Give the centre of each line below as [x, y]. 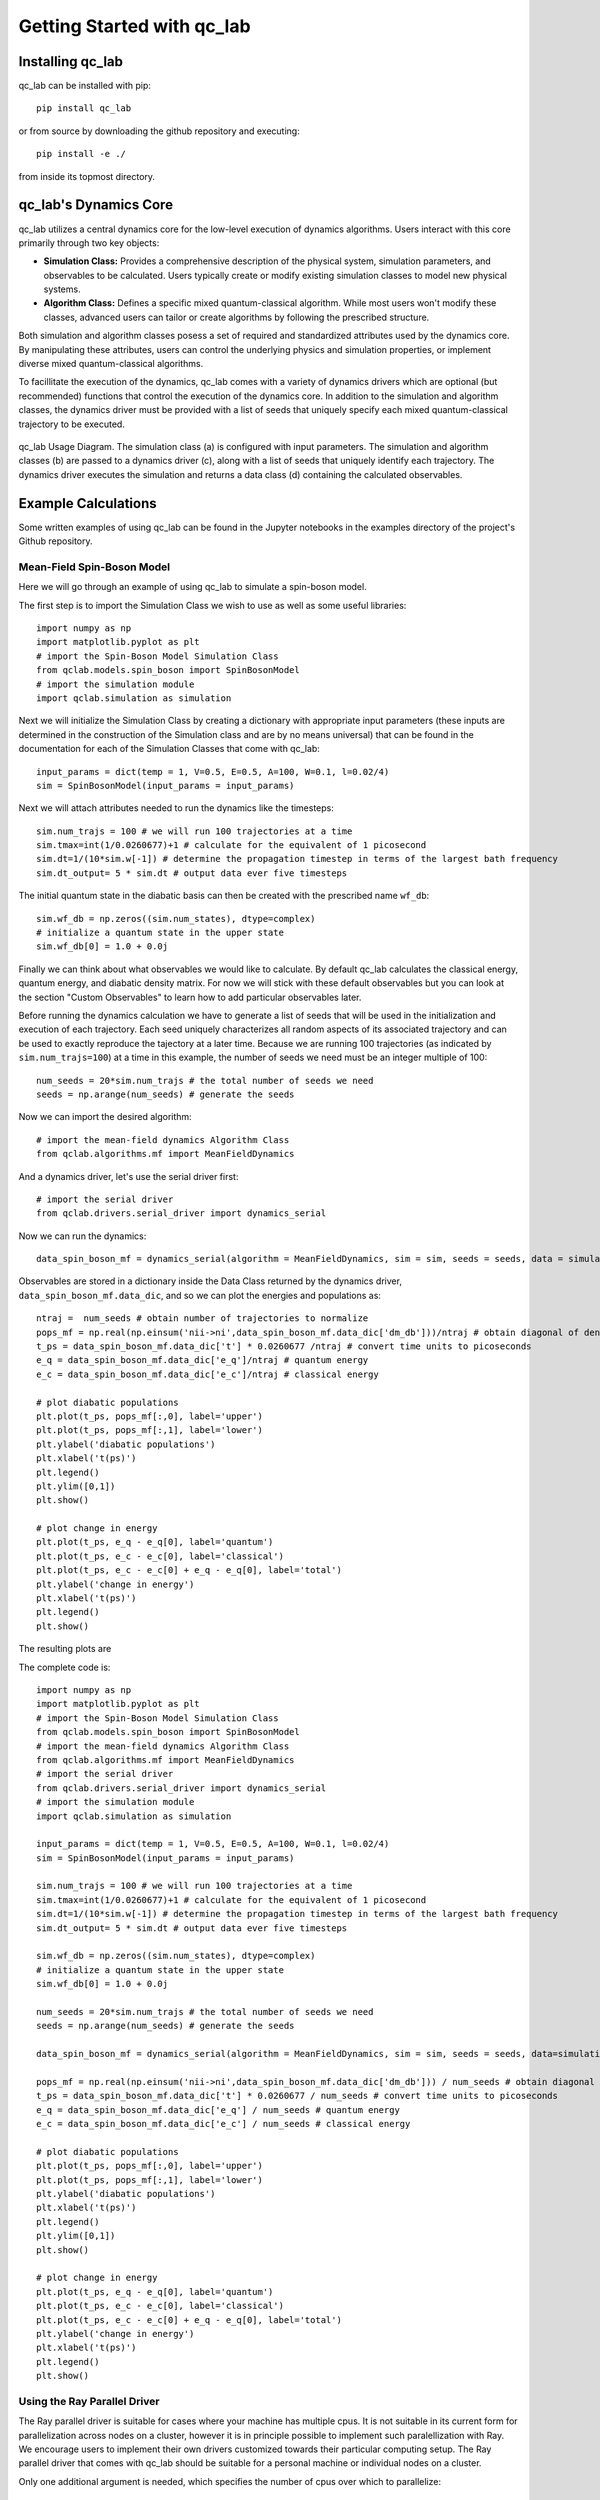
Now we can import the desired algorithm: [105, 1117]
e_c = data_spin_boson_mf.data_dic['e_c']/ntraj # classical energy [207, 1374]
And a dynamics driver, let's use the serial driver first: [128, 1176]
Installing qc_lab [71, 61]
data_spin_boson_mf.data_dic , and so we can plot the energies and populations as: [200, 1295]
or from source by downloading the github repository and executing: [159, 131]
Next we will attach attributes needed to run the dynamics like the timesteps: [176, 808]
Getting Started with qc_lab [134, 26]
